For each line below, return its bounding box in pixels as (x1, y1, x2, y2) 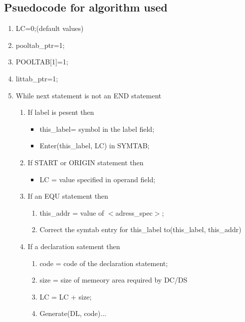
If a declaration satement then (27, 241, 120, 251)
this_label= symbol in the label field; (39, 123, 155, 134)
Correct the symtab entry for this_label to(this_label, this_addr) (39, 224, 242, 235)
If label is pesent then (27, 107, 94, 117)
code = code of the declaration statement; (39, 258, 168, 268)
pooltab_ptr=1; (15, 39, 65, 50)
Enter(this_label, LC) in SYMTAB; (39, 140, 150, 151)
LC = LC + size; (39, 291, 92, 302)
